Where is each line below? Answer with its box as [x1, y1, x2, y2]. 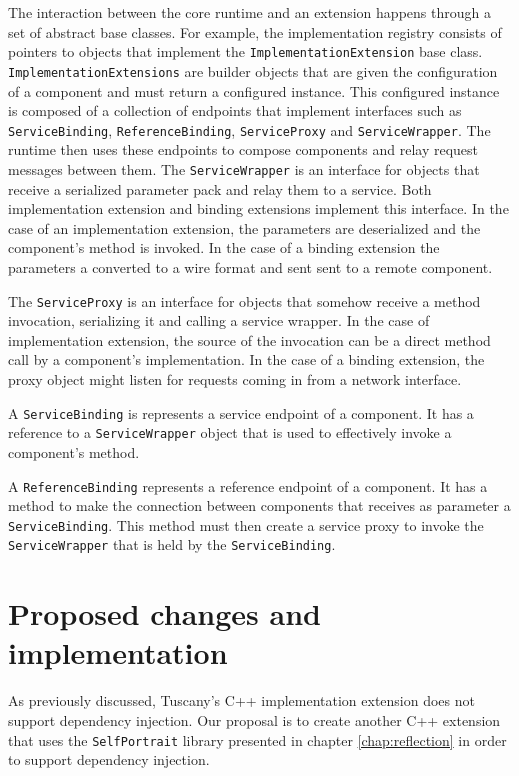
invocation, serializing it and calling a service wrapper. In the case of [8, 310, 430, 331]
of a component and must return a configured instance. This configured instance [8, 80, 500, 101]
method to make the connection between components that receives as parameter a [8, 495, 511, 516]
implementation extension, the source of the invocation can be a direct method [8, 329, 491, 350]
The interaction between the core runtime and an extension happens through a [8, 2, 491, 22]
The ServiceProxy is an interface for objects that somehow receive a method [8, 290, 481, 311]
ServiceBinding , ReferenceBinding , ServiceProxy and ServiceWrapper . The [8, 119, 491, 140]
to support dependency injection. [8, 749, 210, 770]
